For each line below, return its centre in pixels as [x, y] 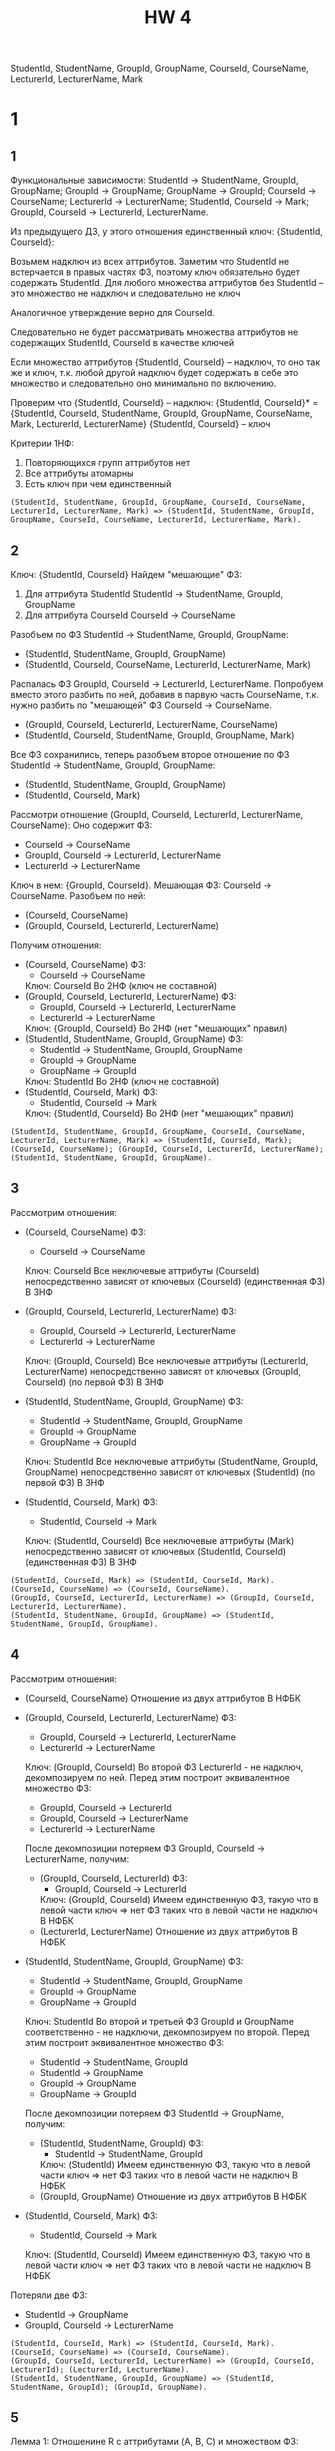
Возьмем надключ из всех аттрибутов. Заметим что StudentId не [150, 262]
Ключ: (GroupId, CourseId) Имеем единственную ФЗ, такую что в [179, 1899]
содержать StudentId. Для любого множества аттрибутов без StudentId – [167, 283]
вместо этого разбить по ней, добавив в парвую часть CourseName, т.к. [165, 694]
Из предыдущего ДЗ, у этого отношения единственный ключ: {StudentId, [166, 232]
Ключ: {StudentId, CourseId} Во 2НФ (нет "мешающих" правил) [159, 1113]
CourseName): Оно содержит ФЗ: [81, 825]
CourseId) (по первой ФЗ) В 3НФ [94, 1382]
